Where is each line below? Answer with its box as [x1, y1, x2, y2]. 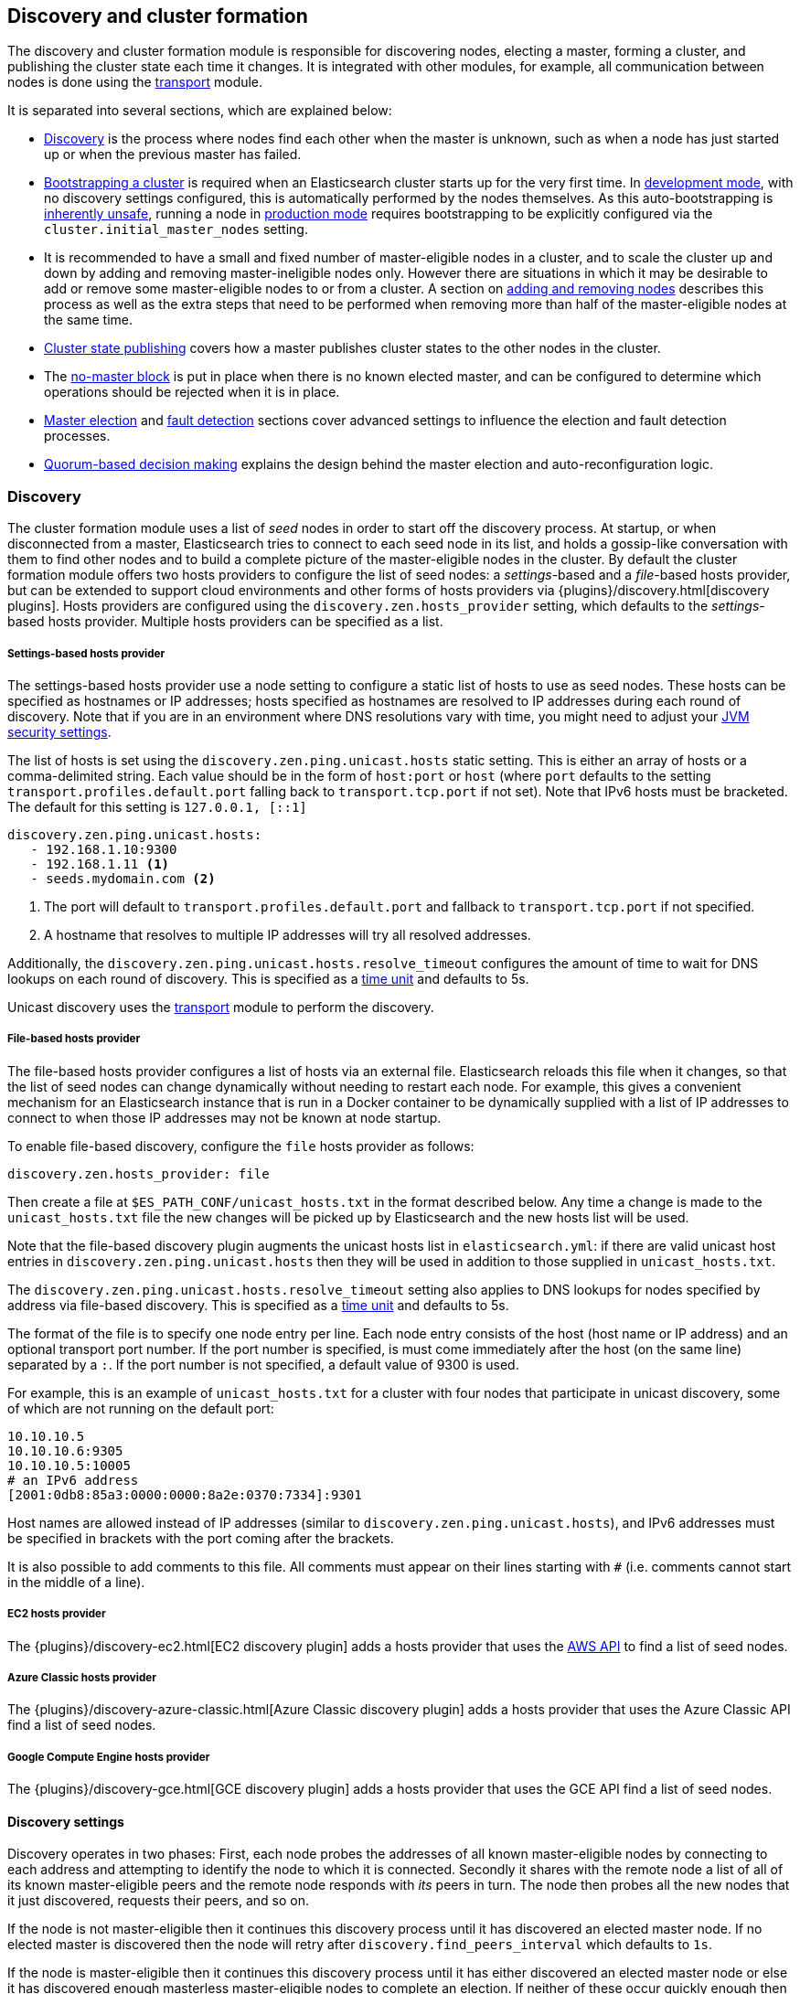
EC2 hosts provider [7, 1607, 106, 1621]
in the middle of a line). [7, 1573, 145, 1590]
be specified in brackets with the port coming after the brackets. [7, 1530, 394, 1546]
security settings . [7, 723, 112, 740]
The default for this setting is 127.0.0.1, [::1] [7, 798, 307, 815]
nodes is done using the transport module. [7, 74, 263, 91]
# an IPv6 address [7, 1472, 139, 1488]
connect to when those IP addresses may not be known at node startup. [7, 1109, 442, 1125]
